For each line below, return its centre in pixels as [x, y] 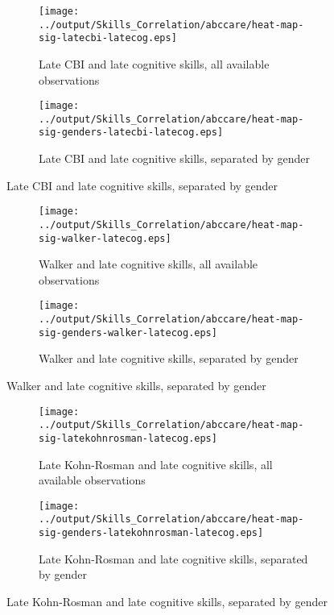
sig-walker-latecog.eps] [105, 238]
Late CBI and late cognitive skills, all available [154, 63]
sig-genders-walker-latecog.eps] [128, 332]
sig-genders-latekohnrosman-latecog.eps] [151, 533]
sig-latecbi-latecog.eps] [108, 38]
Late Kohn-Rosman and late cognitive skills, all [156, 464]
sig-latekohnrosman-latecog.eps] [128, 438]
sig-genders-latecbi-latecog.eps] [131, 133]
